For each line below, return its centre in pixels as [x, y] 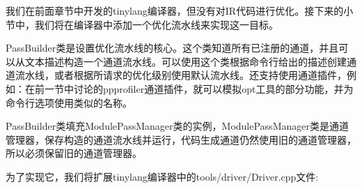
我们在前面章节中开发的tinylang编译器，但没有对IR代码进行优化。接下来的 [175, 10]
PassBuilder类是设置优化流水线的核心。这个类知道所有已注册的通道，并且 [172, 48]
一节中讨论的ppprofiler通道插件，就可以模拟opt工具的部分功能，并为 [199, 88]
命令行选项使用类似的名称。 [69, 102]
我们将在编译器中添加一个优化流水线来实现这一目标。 [156, 24]
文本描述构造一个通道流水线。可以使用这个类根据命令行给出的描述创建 [186, 61]
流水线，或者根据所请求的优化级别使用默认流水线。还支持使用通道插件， [181, 75]
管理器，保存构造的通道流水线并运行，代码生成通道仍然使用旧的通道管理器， [181, 139]
